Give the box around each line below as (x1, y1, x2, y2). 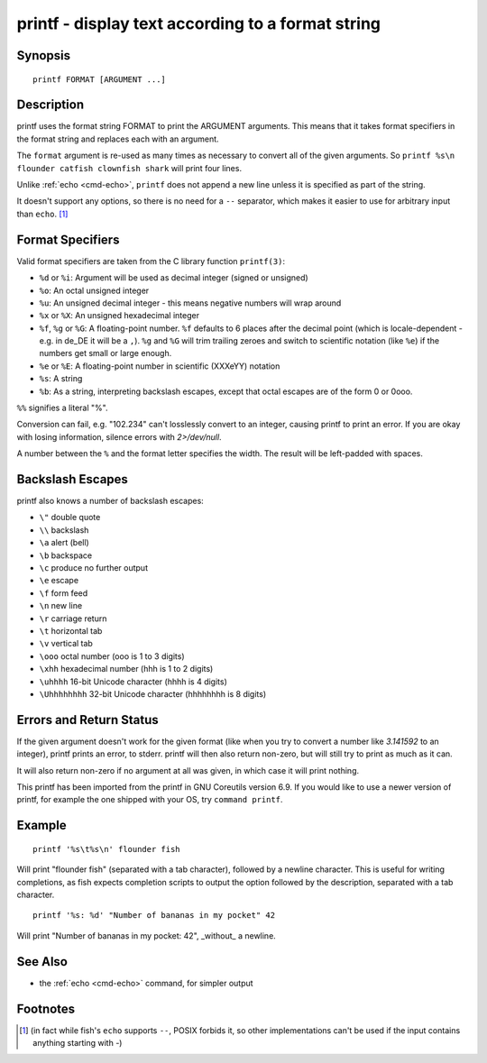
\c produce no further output (39, 563, 149, 573)
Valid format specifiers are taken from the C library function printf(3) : (16, 255, 286, 266)
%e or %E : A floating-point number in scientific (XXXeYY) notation (39, 361, 280, 371)
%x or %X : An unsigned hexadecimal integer (39, 310, 200, 321)
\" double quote (39, 512, 101, 523)
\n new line (39, 600, 83, 611)
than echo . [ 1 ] (16, 208, 69, 219)
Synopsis (16, 48, 71, 63)
